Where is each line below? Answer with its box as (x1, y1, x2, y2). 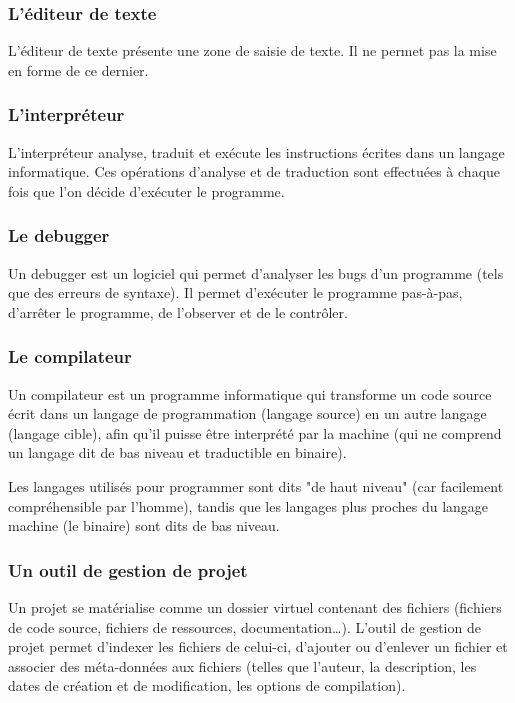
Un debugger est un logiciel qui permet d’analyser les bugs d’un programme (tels (8, 262, 504, 283)
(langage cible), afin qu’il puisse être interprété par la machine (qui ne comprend (8, 422, 502, 443)
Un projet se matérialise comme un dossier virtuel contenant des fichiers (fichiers (8, 597, 502, 617)
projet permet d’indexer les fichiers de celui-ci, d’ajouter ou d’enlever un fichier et (8, 636, 508, 657)
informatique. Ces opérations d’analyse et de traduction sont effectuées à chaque (8, 161, 501, 182)
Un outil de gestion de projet (8, 557, 248, 582)
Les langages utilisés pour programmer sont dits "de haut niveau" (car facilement (8, 476, 504, 496)
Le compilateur (8, 344, 132, 369)
